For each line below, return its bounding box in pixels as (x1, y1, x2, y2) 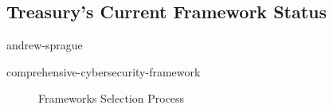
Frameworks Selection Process (38, 90, 185, 107)
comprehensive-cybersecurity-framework (6, 63, 201, 80)
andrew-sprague (6, 37, 83, 53)
